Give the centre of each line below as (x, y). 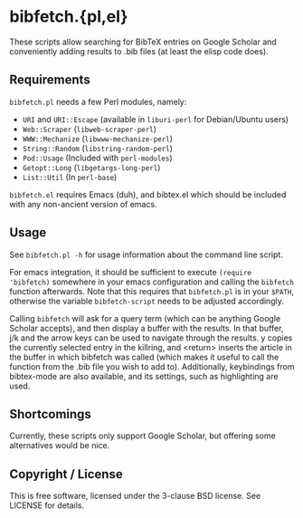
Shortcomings (51, 414)
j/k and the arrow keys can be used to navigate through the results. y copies (151, 338)
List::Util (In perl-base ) (70, 177)
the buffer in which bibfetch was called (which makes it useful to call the (144, 357)
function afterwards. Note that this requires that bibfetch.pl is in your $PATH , (151, 291)
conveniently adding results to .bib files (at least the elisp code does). (139, 51)
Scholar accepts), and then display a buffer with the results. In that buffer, (147, 328)
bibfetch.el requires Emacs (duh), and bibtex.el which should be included (148, 194)
